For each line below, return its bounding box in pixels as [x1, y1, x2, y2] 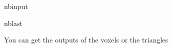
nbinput [4, 1, 28, 11]
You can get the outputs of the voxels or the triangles [4, 34, 168, 45]
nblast [4, 17, 23, 28]
